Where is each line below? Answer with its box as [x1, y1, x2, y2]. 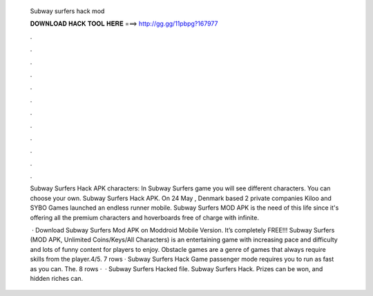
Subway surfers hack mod [30, 7, 105, 15]
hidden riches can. [30, 274, 84, 282]
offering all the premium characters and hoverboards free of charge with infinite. [30, 213, 259, 221]
